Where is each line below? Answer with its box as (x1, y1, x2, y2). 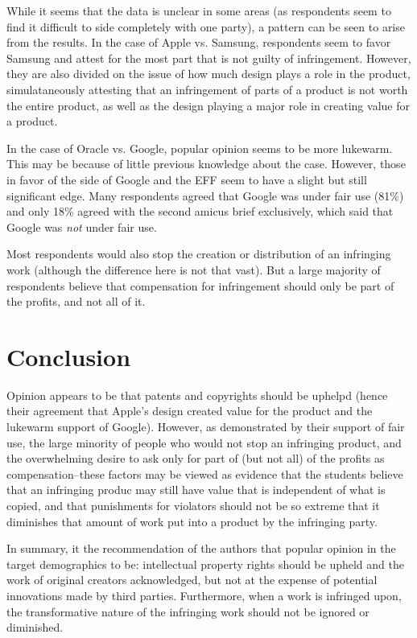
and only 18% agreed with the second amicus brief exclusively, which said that (6, 203, 394, 220)
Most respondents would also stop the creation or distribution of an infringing (6, 245, 391, 262)
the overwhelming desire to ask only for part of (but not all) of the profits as (6, 450, 385, 467)
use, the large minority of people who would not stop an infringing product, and (6, 434, 402, 451)
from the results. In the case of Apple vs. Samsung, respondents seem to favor (6, 34, 391, 51)
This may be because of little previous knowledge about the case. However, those (6, 155, 406, 172)
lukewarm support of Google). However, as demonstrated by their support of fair (6, 418, 405, 434)
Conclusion (6, 340, 131, 373)
